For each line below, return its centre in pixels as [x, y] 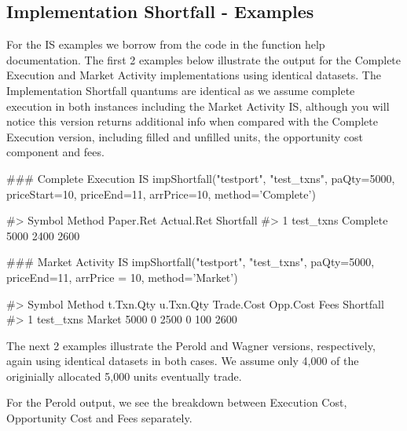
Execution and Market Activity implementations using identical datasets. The [194, 75]
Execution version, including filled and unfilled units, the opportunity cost [185, 136]
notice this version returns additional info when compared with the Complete [192, 121]
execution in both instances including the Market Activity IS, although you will [198, 106]
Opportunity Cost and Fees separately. [99, 418]
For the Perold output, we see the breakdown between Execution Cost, [177, 402]
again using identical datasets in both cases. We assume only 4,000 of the [183, 361]
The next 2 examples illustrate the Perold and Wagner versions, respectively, [191, 345]
